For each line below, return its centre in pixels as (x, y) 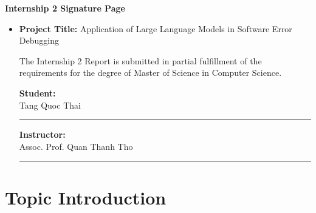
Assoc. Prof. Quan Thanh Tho (76, 146)
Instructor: (42, 134)
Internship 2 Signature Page (65, 8)
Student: (37, 93)
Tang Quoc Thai (50, 105)
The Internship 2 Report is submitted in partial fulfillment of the (140, 60)
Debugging (39, 40)
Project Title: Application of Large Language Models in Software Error (156, 28)
